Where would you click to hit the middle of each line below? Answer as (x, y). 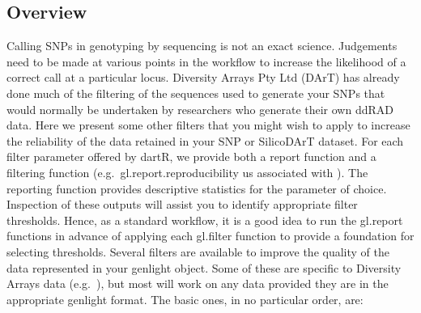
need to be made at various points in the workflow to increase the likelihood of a (206, 61)
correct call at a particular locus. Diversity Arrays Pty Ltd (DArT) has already (203, 77)
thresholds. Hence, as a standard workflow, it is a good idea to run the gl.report (205, 220)
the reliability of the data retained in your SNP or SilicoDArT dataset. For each (205, 140)
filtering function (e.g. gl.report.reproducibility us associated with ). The (187, 172)
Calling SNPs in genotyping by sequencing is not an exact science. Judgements (202, 46)
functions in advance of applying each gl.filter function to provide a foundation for (210, 236)
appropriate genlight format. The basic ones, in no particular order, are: (185, 299)
